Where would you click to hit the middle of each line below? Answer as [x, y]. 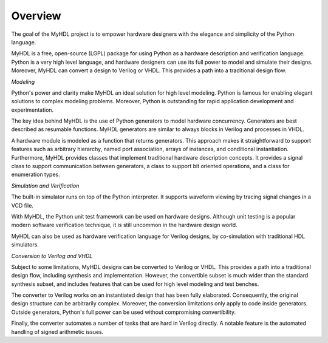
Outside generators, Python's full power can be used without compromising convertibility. [124, 312]
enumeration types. [36, 175]
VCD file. [22, 205]
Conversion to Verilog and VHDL [52, 256]
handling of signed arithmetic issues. [57, 331]
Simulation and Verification [45, 186]
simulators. [25, 245]
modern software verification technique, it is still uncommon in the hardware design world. [124, 225]
